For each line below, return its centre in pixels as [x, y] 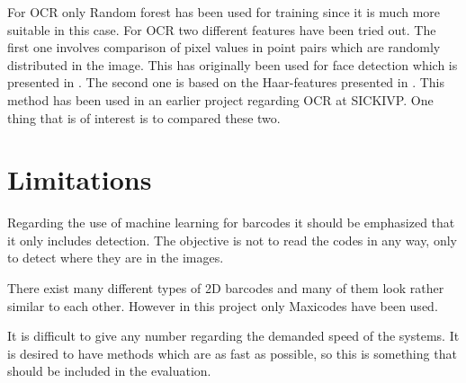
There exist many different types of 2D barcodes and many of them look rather [226, 288]
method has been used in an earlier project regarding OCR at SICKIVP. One [220, 99]
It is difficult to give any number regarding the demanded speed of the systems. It [233, 336]
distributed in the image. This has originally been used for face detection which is [233, 64]
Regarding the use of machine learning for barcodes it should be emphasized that [231, 223]
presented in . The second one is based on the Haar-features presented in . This [226, 82]
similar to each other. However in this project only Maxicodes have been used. [223, 305]
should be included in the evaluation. [109, 371]
